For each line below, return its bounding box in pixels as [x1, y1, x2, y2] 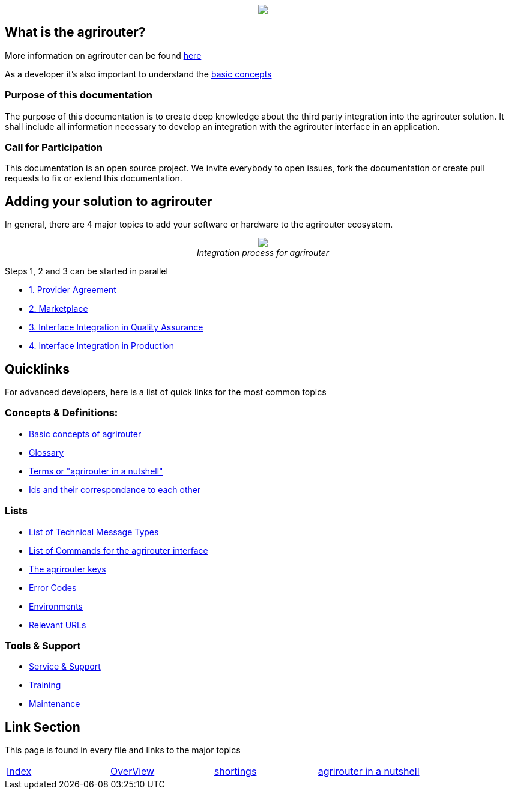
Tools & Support [5, 639, 81, 652]
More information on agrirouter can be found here [5, 50, 202, 61]
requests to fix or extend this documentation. [5, 173, 182, 184]
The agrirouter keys [29, 563, 106, 574]
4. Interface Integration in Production [29, 341, 174, 351]
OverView [110, 765, 155, 778]
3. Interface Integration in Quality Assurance [29, 322, 203, 333]
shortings [214, 765, 257, 778]
